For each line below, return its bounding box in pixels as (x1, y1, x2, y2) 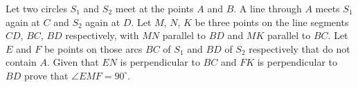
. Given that (46, 55, 99, 69)
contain (6, 55, 37, 69)
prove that (24, 68, 69, 82)
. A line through (233, 1, 302, 15)
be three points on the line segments (195, 14, 349, 29)
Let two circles (6, 1, 67, 15)
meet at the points (115, 1, 194, 15)
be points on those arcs (44, 41, 143, 55)
